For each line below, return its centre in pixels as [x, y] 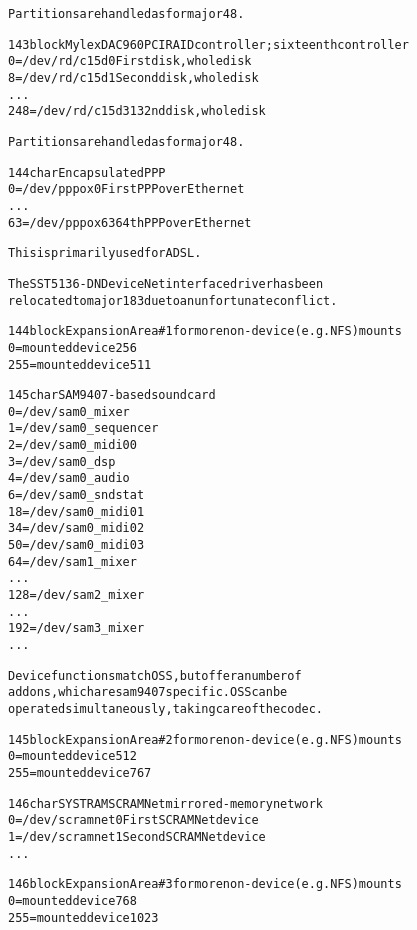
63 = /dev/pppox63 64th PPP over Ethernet [130, 222]
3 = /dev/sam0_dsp [62, 461]
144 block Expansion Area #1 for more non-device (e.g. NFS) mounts [205, 331]
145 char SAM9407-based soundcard [112, 395]
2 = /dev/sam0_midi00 [72, 445]
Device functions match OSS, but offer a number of [155, 675]
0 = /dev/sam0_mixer [69, 411]
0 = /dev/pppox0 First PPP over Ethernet [126, 189]
